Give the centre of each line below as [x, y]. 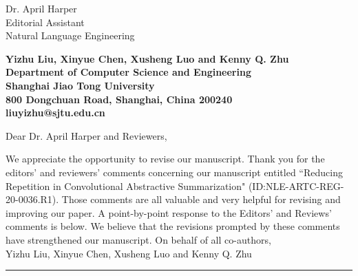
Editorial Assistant [45, 22]
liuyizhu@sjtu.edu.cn [55, 113]
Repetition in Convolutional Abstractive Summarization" [126, 185]
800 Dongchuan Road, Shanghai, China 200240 [119, 99]
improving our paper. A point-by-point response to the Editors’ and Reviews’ [169, 212]
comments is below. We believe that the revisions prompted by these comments [173, 226]
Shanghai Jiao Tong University [80, 85]
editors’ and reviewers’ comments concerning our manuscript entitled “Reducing [174, 172]
